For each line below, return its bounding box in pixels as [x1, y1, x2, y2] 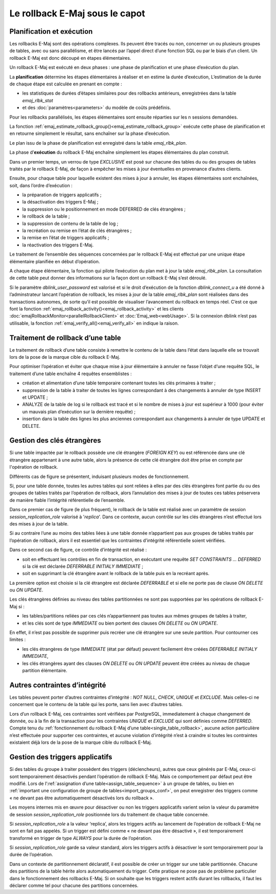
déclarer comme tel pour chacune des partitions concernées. [9, 882, 139, 889]
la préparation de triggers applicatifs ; [22, 192, 102, 198]
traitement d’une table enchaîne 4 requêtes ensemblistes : [9, 371, 132, 377]
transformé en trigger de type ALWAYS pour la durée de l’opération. [9, 835, 152, 841]
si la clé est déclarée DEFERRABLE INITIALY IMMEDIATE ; [22, 563, 143, 569]
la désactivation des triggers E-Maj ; [22, 199, 99, 205]
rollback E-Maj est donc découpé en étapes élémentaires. [9, 55, 131, 61]
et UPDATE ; [22, 394, 48, 400]
